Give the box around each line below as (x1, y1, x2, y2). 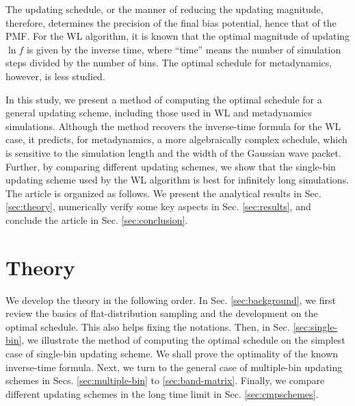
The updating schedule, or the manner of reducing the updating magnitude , (5, 2, 324, 16)
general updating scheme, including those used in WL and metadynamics (5, 105, 312, 120)
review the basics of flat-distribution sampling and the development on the (5, 306, 318, 320)
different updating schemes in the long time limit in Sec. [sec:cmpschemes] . (5, 386, 319, 401)
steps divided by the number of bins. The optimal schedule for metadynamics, (5, 55, 332, 70)
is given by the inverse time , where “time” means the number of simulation (26, 42, 341, 56)
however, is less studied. (5, 68, 105, 83)
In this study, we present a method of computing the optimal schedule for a (5, 92, 322, 106)
